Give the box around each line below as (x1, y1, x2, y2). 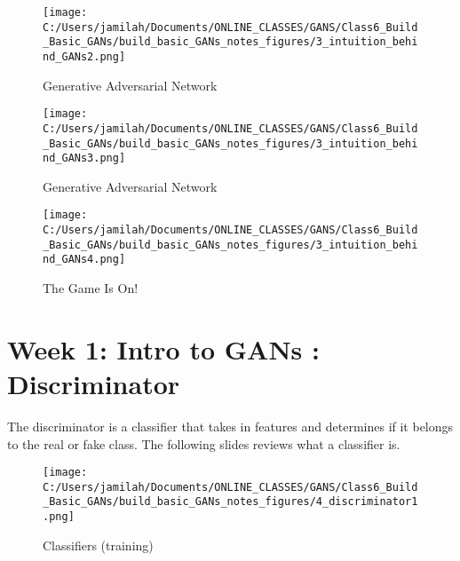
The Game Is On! (43, 279, 139, 297)
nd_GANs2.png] (43, 50, 126, 63)
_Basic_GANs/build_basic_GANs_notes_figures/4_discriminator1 (43, 495, 418, 509)
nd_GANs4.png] (43, 253, 126, 266)
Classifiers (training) (43, 535, 154, 554)
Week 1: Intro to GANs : (7, 330, 320, 367)
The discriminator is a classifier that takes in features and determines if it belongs (7, 416, 454, 435)
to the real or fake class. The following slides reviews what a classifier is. (7, 434, 401, 453)
